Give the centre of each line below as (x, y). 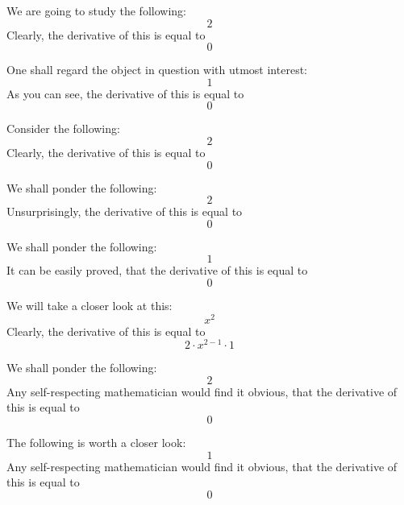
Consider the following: (63, 128)
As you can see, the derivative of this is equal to (125, 93)
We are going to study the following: (96, 10)
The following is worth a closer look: (96, 443)
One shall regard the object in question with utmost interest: (157, 70)
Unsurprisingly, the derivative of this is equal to (125, 211)
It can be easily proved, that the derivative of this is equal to (157, 270)
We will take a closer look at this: (90, 305)
